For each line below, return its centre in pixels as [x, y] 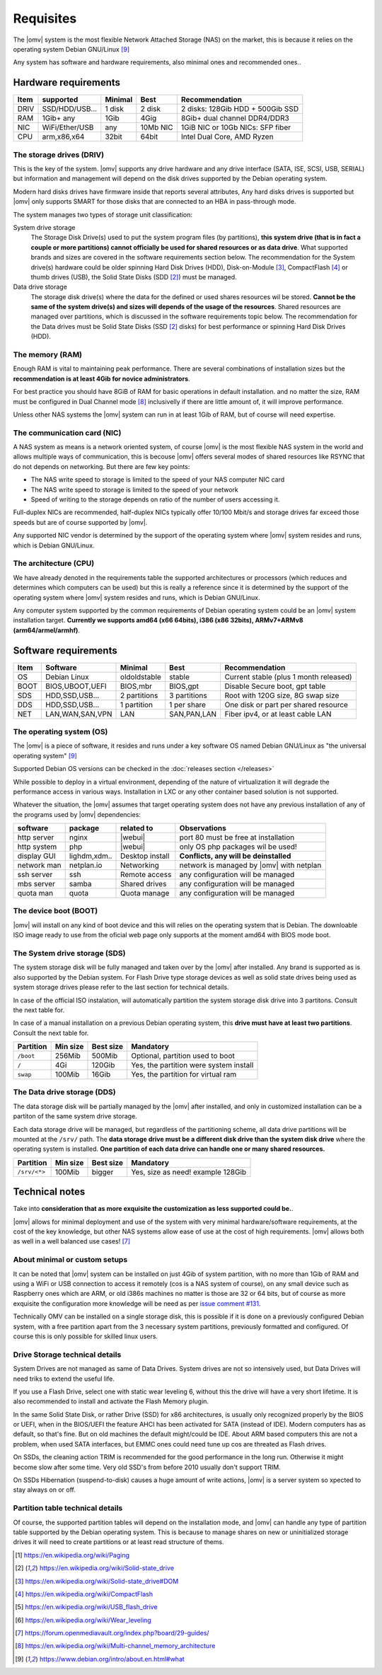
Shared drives [144, 884]
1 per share [187, 705]
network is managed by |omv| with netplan [250, 865]
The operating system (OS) [60, 731]
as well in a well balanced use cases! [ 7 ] [72, 1241]
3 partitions [188, 695]
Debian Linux [68, 677]
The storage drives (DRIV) [59, 154]
